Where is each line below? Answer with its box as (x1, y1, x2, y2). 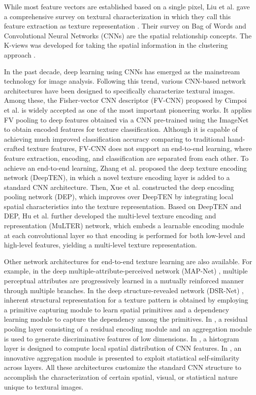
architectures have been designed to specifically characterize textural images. (4, 85, 235, 95)
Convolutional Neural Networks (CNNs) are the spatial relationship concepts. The (4, 30, 252, 40)
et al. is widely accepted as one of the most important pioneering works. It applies (4, 104, 252, 115)
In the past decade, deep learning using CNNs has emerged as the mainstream (4, 66, 240, 76)
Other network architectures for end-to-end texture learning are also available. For (4, 256, 252, 266)
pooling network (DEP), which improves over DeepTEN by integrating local (4, 191, 233, 202)
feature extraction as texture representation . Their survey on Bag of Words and (4, 21, 246, 31)
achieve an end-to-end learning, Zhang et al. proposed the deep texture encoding (4, 162, 247, 173)
